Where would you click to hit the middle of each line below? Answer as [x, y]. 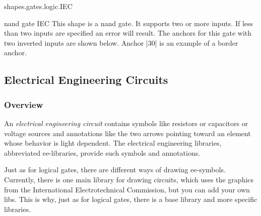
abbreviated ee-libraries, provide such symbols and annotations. [102, 152]
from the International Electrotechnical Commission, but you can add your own [127, 189]
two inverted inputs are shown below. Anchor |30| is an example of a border [121, 42]
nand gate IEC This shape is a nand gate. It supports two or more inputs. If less [129, 23]
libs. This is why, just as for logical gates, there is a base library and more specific [131, 199]
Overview [24, 104]
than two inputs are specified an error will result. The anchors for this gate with [128, 33]
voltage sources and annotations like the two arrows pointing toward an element [127, 133]
